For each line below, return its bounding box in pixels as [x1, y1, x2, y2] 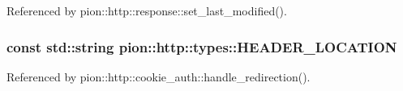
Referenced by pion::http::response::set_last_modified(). [6, 2, 287, 19]
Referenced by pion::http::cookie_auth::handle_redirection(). [6, 68, 311, 85]
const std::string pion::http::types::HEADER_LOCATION [6, 36, 397, 56]
